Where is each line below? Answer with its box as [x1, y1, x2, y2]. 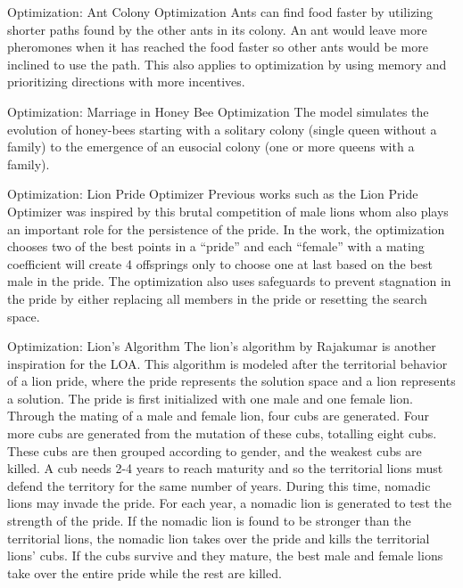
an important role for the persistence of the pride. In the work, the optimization [7, 219, 445, 238]
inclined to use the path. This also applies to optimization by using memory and [7, 54, 447, 73]
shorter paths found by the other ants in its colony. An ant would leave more [7, 20, 427, 38]
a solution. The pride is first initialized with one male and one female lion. [7, 388, 413, 407]
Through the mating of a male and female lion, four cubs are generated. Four [7, 406, 429, 425]
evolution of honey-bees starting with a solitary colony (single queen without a [7, 119, 437, 138]
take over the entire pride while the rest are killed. [7, 563, 282, 582]
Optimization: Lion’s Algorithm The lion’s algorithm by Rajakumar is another [7, 337, 436, 355]
